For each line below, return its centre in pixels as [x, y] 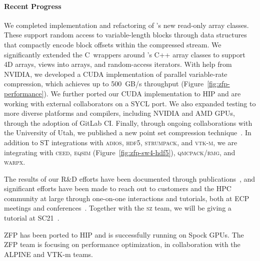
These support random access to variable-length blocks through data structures [125, 35]
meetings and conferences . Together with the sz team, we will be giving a [118, 208]
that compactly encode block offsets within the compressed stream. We [113, 44]
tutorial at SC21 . [32, 218]
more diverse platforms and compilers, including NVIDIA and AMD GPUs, [119, 113]
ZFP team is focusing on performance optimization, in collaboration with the [122, 244]
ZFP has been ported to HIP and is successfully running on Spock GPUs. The [124, 234]
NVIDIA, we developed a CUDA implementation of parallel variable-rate [116, 74]
